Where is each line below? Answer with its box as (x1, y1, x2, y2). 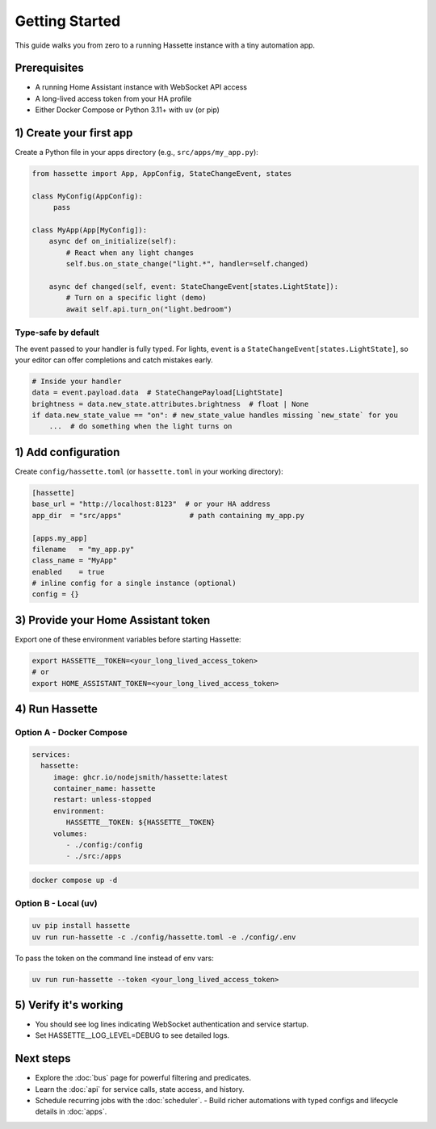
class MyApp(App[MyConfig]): (31, 226, 148, 235)
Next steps (15, 1052, 71, 1065)
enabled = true (31, 567, 105, 576)
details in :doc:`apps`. (35, 1106, 107, 1117)
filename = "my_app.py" (31, 545, 135, 554)
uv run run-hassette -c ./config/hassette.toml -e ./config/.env (31, 932, 296, 942)
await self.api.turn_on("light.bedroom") (65, 304, 233, 314)
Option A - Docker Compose (15, 727, 128, 738)
